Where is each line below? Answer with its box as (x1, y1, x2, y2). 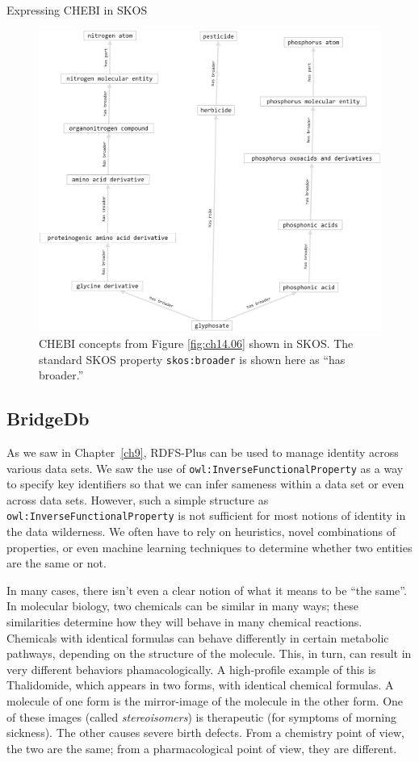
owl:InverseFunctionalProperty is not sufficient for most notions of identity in (6, 507, 406, 524)
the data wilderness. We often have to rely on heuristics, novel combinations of (6, 523, 396, 540)
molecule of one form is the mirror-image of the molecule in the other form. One (6, 692, 404, 709)
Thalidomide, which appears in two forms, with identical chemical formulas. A (6, 676, 394, 693)
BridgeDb (6, 406, 90, 431)
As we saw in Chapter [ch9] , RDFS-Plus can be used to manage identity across (6, 443, 399, 460)
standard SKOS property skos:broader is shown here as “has (39, 350, 346, 367)
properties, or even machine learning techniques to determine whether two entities (6, 538, 413, 555)
